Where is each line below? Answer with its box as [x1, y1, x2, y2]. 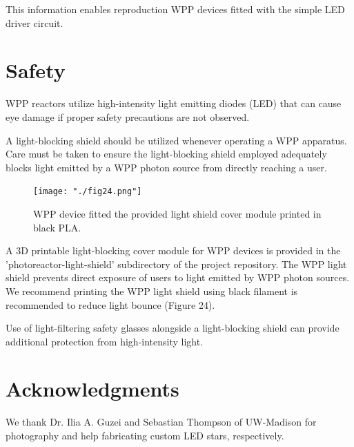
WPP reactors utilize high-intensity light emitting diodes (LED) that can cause [6, 96, 342, 111]
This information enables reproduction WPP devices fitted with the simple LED [6, 2, 345, 16]
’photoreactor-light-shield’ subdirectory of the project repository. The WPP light [6, 256, 347, 271]
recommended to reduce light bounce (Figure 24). [6, 297, 215, 312]
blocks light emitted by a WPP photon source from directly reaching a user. [6, 160, 327, 174]
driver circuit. [6, 15, 63, 30]
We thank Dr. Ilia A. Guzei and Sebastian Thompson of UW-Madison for [6, 415, 317, 429]
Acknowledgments [6, 374, 179, 403]
